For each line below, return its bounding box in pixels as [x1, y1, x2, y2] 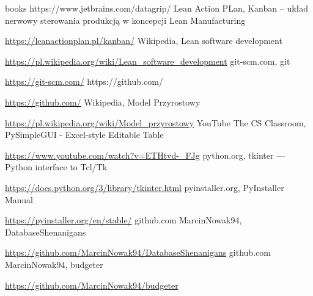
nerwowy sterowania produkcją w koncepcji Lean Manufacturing [5, 13, 246, 26]
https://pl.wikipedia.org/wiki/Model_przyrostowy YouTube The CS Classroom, [5, 116, 306, 129]
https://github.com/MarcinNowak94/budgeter [5, 278, 179, 291]
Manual [5, 193, 33, 206]
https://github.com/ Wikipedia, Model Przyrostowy [5, 95, 201, 108]
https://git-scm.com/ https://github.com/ [5, 75, 163, 88]
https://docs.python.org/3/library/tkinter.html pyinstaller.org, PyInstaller [5, 181, 284, 193]
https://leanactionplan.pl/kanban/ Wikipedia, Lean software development [5, 34, 282, 47]
